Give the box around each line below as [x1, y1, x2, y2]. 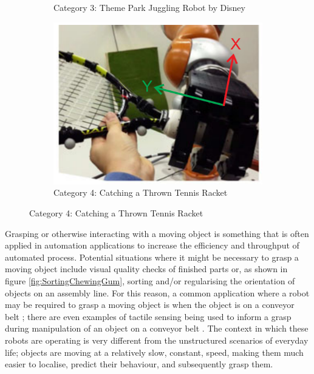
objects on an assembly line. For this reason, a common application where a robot [5, 286, 310, 299]
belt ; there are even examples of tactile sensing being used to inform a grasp [5, 310, 292, 322]
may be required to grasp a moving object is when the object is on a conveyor [5, 298, 295, 311]
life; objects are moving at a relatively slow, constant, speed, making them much [5, 346, 304, 358]
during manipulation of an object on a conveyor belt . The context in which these [5, 322, 309, 335]
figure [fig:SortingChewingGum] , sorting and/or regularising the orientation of [5, 274, 295, 287]
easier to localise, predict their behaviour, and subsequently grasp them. [5, 358, 273, 370]
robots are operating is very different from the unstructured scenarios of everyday [5, 333, 309, 346]
